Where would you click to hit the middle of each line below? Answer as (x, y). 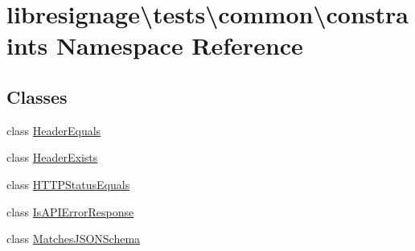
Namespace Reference (179, 45)
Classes (37, 96)
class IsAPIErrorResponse (70, 211)
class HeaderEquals (54, 130)
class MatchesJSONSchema (74, 239)
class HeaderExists (52, 157)
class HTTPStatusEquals (68, 184)
